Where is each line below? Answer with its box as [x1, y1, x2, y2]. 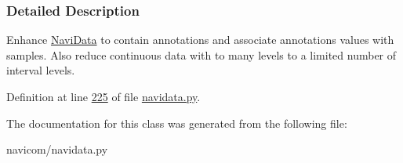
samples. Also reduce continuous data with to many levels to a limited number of [6, 46, 397, 63]
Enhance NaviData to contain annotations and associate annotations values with [6, 31, 394, 48]
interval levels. [6, 62, 75, 78]
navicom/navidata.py [6, 141, 108, 158]
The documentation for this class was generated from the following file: [6, 114, 347, 131]
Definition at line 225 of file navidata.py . [6, 89, 201, 104]
